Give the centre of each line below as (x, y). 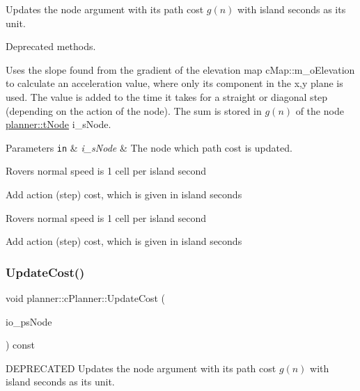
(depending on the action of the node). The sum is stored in (134, 110)
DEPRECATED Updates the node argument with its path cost (141, 368)
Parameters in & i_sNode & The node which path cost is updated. (149, 147)
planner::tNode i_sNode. (58, 124)
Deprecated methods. (51, 46)
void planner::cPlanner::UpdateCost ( (86, 298)
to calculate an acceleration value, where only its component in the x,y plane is (174, 83)
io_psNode (29, 321)
